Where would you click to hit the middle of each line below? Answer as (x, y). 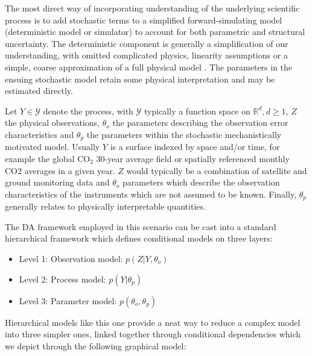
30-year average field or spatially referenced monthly (193, 158)
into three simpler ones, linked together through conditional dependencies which (153, 334)
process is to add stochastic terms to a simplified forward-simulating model (144, 20)
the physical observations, (52, 123)
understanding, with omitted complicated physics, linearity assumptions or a (146, 55)
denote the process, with (88, 111)
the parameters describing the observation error (200, 123)
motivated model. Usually (53, 147)
